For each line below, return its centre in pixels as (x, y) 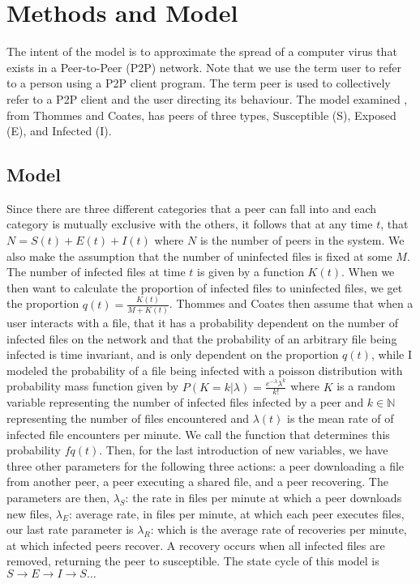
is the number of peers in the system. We (302, 240)
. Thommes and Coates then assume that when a (291, 303)
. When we (368, 272)
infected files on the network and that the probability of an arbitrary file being (202, 338)
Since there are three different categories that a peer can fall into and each (192, 208)
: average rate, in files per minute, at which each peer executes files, (236, 513)
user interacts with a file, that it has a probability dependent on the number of (203, 323)
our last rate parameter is (70, 529)
